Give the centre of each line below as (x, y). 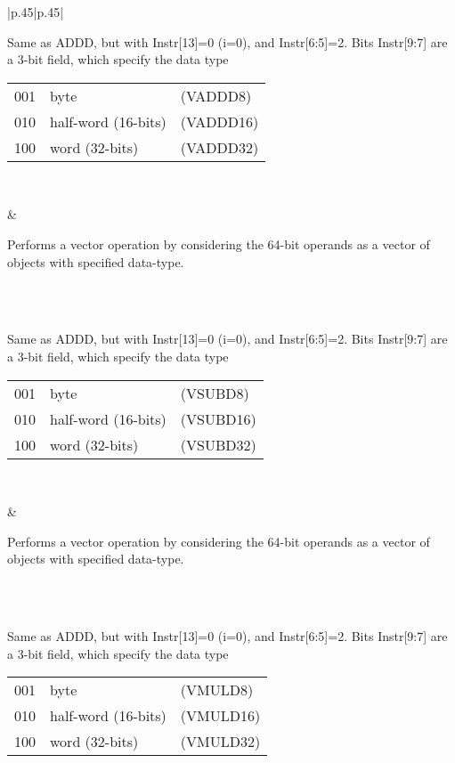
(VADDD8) (216, 95)
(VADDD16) (219, 121)
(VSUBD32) (218, 444)
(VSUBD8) (215, 393)
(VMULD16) (220, 716)
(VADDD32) (219, 147)
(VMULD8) (217, 690)
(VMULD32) (220, 742)
